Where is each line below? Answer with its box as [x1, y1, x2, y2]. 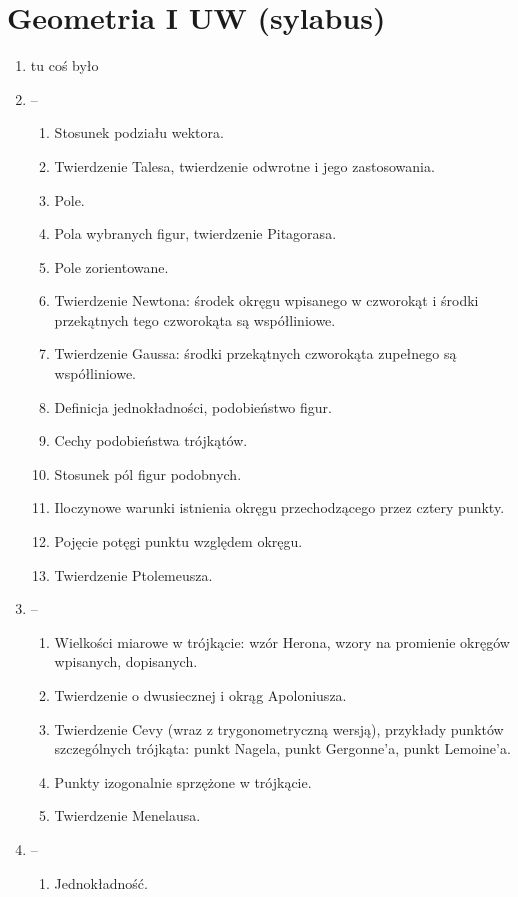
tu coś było [30, 55, 99, 76]
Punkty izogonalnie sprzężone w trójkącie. [54, 771, 312, 792]
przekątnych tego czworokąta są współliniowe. [54, 309, 336, 330]
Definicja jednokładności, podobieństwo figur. [54, 396, 332, 417]
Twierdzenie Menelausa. [54, 805, 201, 826]
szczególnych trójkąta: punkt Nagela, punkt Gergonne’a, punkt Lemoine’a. [54, 738, 511, 759]
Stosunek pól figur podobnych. [54, 463, 242, 484]
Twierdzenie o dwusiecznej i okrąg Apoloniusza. [54, 685, 347, 705]
